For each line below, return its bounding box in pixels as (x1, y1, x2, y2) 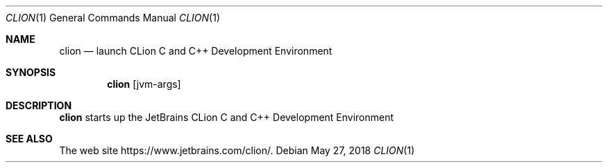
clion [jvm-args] (107, 78, 181, 90)
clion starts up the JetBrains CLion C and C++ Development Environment (59, 111, 394, 123)
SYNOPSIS (6, 66, 56, 78)
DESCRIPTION (6, 100, 72, 111)
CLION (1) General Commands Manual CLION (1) (6, 12, 221, 24)
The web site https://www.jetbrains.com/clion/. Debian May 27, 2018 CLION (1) (59, 144, 415, 156)
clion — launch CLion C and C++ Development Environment (59, 45, 332, 57)
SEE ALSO (6, 133, 53, 144)
